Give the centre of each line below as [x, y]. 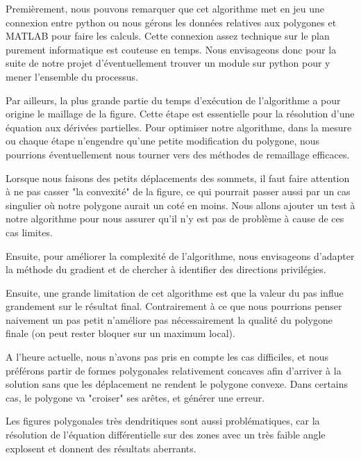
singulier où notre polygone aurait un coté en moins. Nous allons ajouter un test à [180, 205]
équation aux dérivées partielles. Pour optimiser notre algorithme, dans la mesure [179, 127]
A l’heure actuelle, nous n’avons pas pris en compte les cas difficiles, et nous [167, 357]
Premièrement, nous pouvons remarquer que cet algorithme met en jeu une [165, 8]
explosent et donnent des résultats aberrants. [101, 448]
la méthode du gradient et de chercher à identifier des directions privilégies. [166, 269]
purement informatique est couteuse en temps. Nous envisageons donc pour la [171, 49]
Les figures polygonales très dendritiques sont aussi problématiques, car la [163, 421]
